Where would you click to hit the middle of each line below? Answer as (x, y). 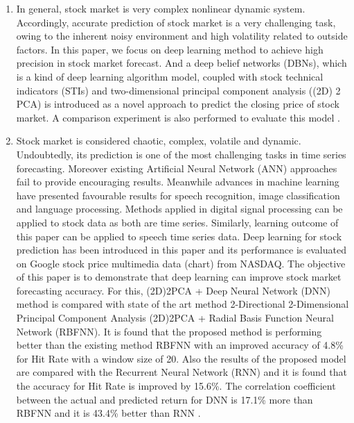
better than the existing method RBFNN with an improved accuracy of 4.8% (180, 345)
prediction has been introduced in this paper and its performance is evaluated (181, 250)
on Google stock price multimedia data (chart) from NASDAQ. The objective (181, 263)
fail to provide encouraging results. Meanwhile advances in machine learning (178, 182)
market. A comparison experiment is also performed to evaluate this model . (178, 117)
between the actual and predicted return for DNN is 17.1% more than (165, 399)
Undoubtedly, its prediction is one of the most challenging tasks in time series (181, 154)
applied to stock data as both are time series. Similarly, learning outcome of (177, 222)
